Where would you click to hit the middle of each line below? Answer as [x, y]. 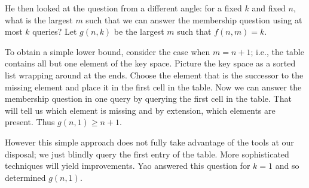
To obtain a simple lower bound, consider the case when [108, 51]
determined [25, 177]
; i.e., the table [277, 51]
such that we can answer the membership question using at [194, 19]
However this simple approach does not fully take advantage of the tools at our [149, 142]
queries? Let [55, 31]
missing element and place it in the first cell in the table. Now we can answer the [153, 87]
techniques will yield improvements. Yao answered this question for [128, 166]
